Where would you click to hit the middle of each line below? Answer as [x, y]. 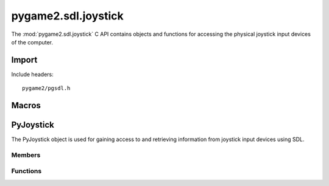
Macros [26, 105]
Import [24, 60]
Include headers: [33, 74]
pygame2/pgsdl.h [46, 88]
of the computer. [32, 42]
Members [26, 155]
